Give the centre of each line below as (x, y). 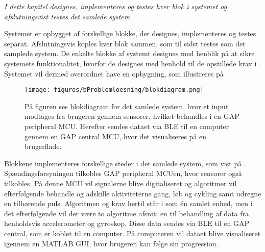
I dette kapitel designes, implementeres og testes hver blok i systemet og (116, 6)
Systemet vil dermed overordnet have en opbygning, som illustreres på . (116, 73)
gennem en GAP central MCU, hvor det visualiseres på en (116, 136)
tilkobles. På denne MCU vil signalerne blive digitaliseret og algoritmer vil (121, 183)
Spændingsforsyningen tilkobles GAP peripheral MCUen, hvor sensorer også (123, 173)
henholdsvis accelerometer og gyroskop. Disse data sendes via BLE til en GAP (127, 223)
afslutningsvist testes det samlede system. (68, 16)
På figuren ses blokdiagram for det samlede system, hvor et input (127, 106)
